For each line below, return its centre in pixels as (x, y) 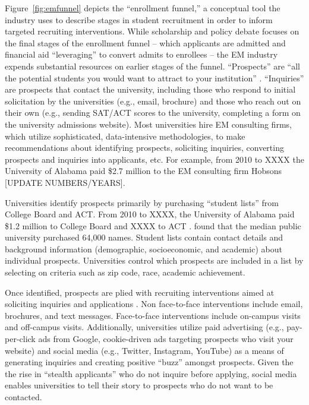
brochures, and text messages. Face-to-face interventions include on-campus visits (153, 315)
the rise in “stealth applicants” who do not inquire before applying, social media (151, 373)
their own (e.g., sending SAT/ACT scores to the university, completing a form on (153, 113)
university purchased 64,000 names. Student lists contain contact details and (144, 237)
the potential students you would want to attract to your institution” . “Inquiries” (154, 77)
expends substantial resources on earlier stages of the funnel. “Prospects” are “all (152, 66)
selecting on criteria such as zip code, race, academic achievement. (125, 272)
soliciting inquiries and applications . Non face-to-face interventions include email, (154, 304)
